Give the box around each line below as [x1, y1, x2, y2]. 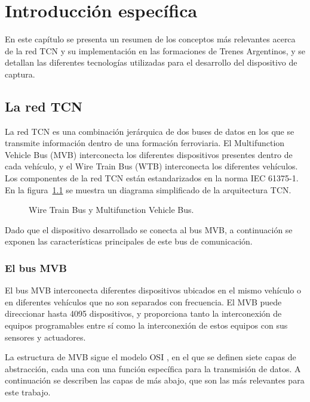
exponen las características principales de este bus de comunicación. [5, 235, 253, 248]
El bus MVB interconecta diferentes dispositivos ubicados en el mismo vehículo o [5, 284, 302, 296]
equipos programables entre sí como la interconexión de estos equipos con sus [5, 319, 288, 332]
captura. [5, 67, 35, 80]
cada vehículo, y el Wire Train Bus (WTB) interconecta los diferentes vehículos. [5, 160, 298, 172]
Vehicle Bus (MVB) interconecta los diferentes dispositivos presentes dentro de [5, 148, 293, 160]
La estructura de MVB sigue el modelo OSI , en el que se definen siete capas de [5, 351, 296, 363]
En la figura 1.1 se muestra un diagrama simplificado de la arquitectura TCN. [5, 183, 291, 196]
